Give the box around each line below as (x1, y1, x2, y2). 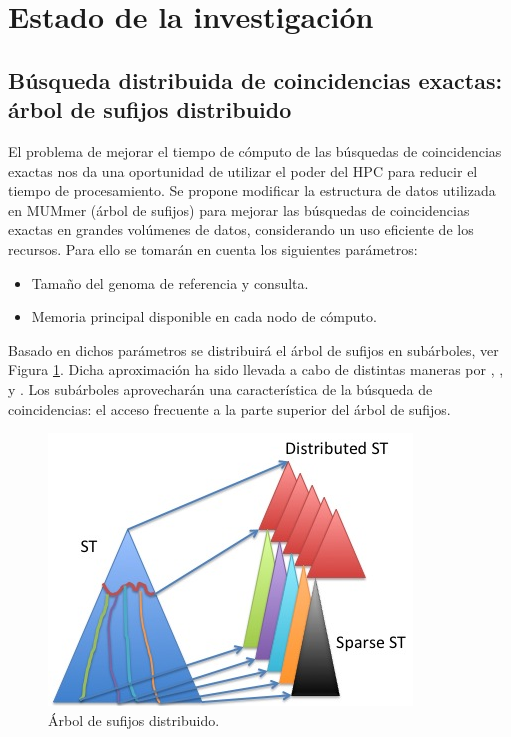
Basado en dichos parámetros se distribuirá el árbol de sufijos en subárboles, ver (8, 339, 499, 360)
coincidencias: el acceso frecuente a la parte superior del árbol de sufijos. (8, 398, 451, 419)
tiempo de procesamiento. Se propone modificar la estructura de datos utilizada (8, 180, 496, 201)
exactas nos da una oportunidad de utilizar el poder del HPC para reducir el (8, 160, 478, 181)
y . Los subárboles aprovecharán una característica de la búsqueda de (8, 378, 433, 399)
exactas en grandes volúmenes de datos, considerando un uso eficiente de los (8, 219, 474, 240)
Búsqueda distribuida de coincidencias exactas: (8, 64, 503, 95)
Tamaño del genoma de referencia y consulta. (31, 272, 309, 293)
